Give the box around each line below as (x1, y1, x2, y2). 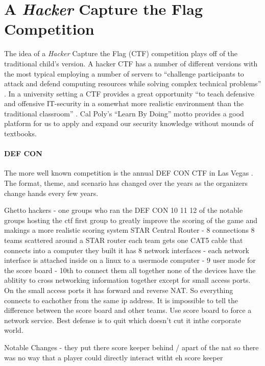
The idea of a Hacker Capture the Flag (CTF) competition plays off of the (4, 48, 238, 59)
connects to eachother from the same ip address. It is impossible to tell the (4, 295, 238, 305)
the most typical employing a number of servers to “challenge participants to (4, 68, 244, 79)
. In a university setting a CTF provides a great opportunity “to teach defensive (4, 88, 254, 99)
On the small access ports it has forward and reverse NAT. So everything (4, 284, 233, 295)
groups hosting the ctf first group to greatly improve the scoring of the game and (4, 214, 257, 225)
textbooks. (4, 128, 37, 139)
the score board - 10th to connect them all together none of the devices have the (4, 264, 256, 275)
